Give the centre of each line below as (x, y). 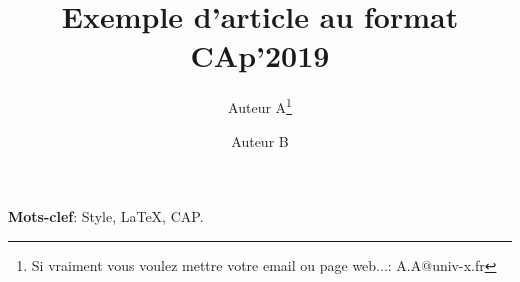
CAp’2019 (260, 55)
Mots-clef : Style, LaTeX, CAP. (106, 216)
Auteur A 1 (260, 105)
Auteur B (260, 140)
